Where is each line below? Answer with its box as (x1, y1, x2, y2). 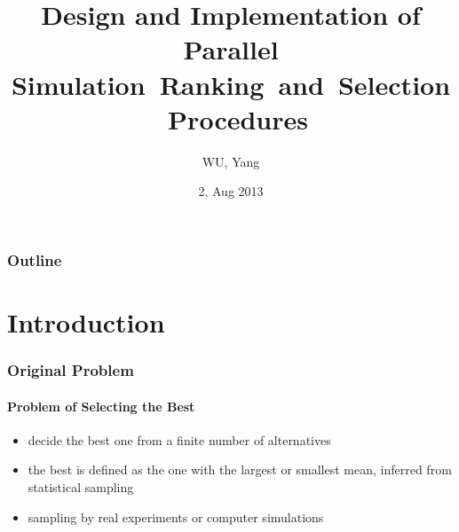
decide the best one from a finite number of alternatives (28, 430, 331, 449)
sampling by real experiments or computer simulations (28, 507, 324, 526)
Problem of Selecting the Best (7, 396, 195, 415)
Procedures (168, 100, 308, 137)
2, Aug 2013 (198, 182, 264, 200)
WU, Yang (202, 152, 260, 170)
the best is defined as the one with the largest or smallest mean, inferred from (28, 460, 452, 479)
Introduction (7, 303, 165, 340)
